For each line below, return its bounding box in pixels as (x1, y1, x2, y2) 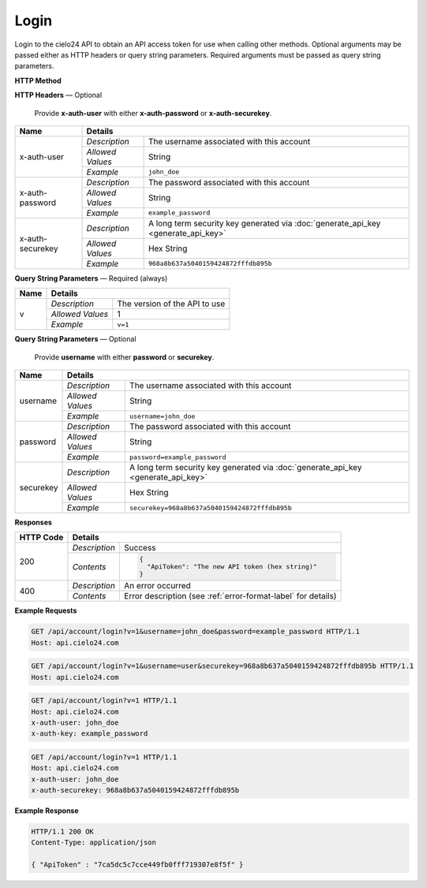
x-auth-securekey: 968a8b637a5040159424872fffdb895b (31, 785, 240, 795)
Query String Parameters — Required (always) (14, 273, 168, 283)
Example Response (14, 806, 79, 815)
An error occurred (123, 580, 191, 591)
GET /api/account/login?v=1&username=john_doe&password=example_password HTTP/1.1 (31, 627, 361, 636)
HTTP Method (14, 76, 62, 85)
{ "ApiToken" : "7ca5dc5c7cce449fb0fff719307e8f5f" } (31, 860, 244, 869)
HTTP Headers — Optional (14, 91, 103, 100)
